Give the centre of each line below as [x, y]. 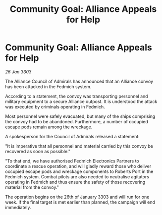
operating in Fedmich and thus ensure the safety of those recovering [75, 182]
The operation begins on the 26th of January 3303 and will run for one [77, 197]
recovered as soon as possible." [38, 151]
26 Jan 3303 [18, 72]
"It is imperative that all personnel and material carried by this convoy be [79, 146]
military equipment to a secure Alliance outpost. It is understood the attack [81, 101]
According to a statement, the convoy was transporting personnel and [77, 96]
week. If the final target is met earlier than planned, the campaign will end [80, 202]
